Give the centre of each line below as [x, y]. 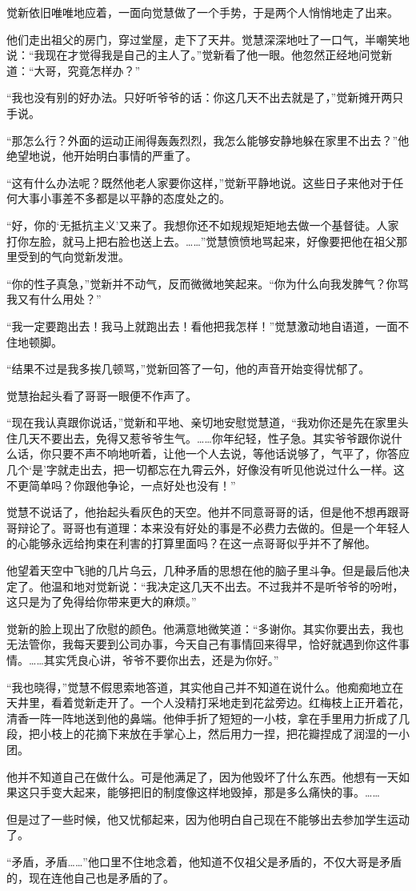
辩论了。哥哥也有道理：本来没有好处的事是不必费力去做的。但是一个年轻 [208, 527]
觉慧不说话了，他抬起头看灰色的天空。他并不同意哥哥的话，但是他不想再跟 [202, 512]
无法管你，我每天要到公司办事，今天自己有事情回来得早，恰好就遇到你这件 [202, 644]
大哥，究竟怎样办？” [87, 70]
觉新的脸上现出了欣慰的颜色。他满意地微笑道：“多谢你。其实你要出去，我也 [205, 628]
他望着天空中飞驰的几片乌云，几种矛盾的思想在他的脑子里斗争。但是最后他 [202, 570]
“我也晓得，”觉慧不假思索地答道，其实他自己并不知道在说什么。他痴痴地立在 [205, 686]
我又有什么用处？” [54, 299]
